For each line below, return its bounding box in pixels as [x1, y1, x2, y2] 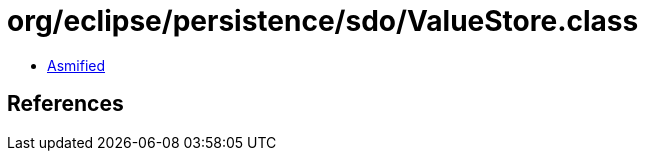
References [7, 91, 124, 117]
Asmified [47, 56, 106, 74]
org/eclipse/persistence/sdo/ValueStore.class [7, 4, 639, 38]
